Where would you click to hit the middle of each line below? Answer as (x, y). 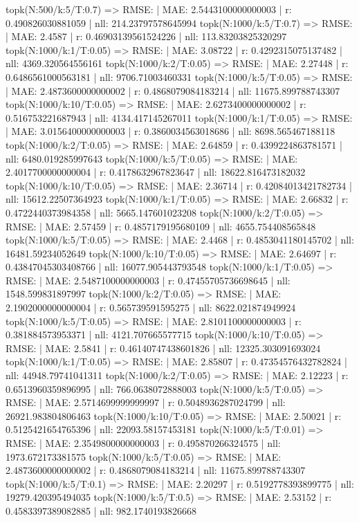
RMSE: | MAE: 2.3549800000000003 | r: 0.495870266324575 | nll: (143, 443)
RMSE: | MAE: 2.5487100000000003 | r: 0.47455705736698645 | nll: (148, 280)
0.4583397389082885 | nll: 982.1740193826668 (101, 510)
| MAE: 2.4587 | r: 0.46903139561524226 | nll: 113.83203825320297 (146, 36)
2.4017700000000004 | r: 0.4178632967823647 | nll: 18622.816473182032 (156, 172)
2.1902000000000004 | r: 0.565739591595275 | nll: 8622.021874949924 (151, 308)
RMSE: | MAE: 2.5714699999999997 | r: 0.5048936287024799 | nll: (146, 402)
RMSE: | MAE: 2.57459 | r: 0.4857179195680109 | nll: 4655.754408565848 (161, 226)
